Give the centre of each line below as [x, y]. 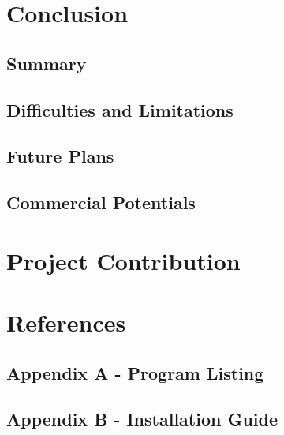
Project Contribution [123, 260]
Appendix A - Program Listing [135, 372]
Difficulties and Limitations [120, 109]
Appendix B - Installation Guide [142, 419]
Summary [47, 63]
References [66, 322]
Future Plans [60, 156]
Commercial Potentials [101, 202]
